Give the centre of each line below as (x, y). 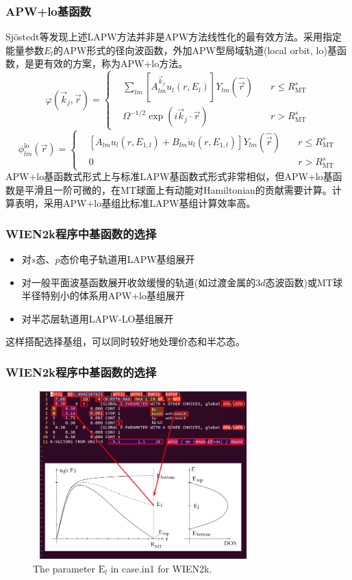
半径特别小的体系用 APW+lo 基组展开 (103, 295)
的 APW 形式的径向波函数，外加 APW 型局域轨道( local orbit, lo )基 (195, 50)
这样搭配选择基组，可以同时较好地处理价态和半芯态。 (125, 341)
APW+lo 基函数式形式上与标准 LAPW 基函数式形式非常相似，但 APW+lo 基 (169, 176)
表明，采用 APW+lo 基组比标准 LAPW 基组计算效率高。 (135, 203)
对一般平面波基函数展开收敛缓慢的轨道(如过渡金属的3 (141, 282)
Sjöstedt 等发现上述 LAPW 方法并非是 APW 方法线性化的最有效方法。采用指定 (174, 37)
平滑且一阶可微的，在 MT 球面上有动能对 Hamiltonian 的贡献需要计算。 (178, 189)
